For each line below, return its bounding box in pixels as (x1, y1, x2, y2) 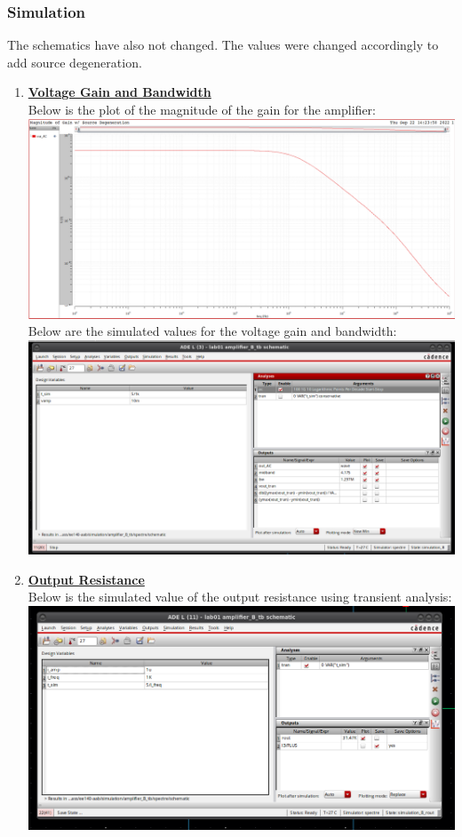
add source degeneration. (7, 52, 142, 71)
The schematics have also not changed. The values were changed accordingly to (7, 36, 439, 54)
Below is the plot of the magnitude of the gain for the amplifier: (28, 100, 376, 118)
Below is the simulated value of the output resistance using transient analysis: (28, 587, 452, 606)
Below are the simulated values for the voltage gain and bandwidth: (28, 322, 397, 340)
